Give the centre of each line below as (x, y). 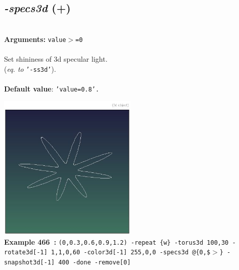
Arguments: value (35, 39)
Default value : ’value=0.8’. (52, 88)
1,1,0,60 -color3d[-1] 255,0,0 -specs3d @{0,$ (131, 253)
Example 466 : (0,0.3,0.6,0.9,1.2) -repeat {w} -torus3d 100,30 (116, 241)
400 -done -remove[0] (94, 263)
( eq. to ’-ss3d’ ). (30, 69)
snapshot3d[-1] (30, 263)
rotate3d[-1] (26, 253)
